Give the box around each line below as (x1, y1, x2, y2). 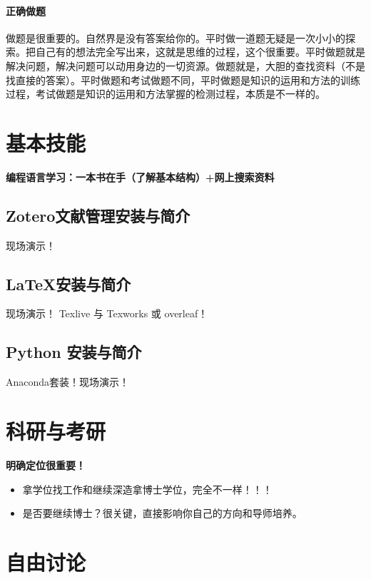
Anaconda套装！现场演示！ (6, 374, 130, 389)
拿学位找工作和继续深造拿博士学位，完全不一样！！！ (22, 481, 273, 496)
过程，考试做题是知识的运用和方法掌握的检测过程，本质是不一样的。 (6, 86, 325, 101)
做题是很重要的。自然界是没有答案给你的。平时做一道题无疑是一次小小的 (6, 30, 345, 45)
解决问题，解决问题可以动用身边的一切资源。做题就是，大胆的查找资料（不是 (6, 58, 365, 73)
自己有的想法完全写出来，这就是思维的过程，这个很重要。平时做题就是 (35, 44, 365, 59)
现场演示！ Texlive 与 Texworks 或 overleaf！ (6, 306, 208, 321)
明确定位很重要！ (6, 458, 86, 472)
